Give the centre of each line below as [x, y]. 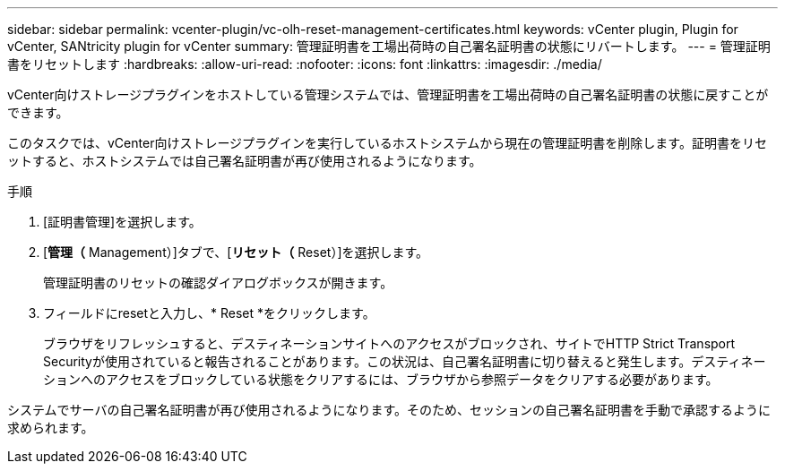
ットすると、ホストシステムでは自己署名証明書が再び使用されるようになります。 [245, 161]
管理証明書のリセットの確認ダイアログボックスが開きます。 [218, 283]
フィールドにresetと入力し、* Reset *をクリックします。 [209, 313]
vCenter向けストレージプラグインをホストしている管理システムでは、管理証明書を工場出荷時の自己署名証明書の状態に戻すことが [388, 94]
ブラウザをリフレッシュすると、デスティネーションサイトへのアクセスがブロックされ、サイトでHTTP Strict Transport [389, 343]
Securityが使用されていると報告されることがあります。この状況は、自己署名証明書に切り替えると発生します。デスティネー [405, 361]
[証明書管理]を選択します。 [122, 222]
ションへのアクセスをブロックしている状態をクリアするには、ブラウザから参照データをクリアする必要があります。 [381, 379]
